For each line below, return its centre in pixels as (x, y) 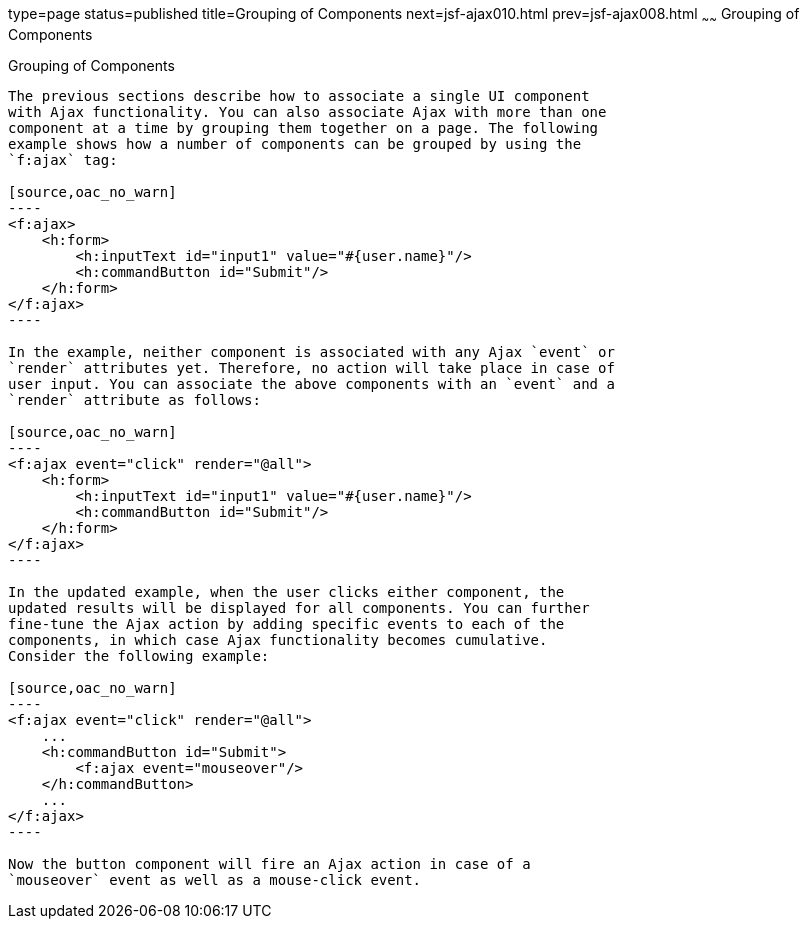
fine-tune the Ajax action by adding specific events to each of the (286, 623)
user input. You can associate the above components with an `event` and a (311, 383)
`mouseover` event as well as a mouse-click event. (215, 879)
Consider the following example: (139, 655)
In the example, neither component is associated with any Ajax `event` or (311, 351)
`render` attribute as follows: (134, 399)
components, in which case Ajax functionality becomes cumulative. (278, 639)
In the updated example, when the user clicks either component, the (286, 591)
